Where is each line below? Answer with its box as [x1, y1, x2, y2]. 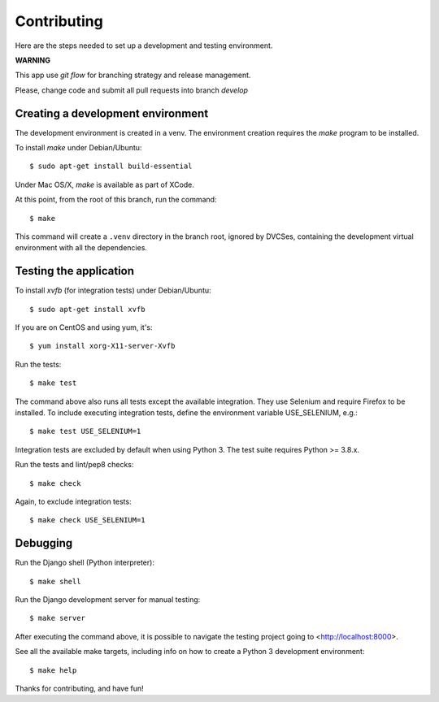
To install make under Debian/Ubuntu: [15, 143, 142, 153]
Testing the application [15, 264, 134, 278]
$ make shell [29, 577, 81, 586]
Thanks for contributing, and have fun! [15, 683, 144, 693]
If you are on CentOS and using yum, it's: [15, 323, 154, 332]
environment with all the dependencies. [15, 243, 148, 253]
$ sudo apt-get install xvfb [29, 305, 146, 314]
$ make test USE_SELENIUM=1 [29, 427, 141, 436]
